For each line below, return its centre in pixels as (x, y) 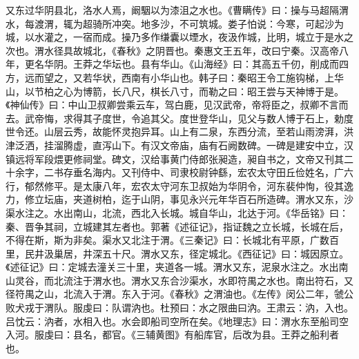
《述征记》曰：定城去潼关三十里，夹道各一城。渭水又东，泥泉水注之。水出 (172, 267)
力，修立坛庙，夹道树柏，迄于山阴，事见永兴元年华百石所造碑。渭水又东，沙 (179, 199)
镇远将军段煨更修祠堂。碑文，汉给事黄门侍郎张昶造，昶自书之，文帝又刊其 (175, 158)
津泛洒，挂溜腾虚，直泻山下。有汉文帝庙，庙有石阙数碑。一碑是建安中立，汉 (179, 145)
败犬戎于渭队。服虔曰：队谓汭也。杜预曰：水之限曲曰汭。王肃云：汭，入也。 (179, 308)
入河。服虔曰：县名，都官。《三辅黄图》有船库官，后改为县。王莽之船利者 (172, 334)
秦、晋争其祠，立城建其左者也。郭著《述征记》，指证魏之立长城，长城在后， (177, 226)
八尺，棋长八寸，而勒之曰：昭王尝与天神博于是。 (232, 91)
